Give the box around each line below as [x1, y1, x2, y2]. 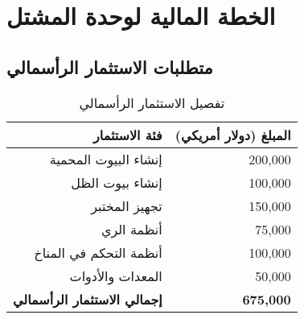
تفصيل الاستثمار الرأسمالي [79, 93, 225, 112]
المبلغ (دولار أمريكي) [175, 125, 291, 144]
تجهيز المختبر [91, 196, 162, 215]
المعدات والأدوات [69, 266, 162, 285]
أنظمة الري [101, 219, 162, 238]
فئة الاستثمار [93, 125, 162, 144]
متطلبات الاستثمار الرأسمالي [6, 54, 213, 79]
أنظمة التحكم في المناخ [34, 242, 162, 262]
